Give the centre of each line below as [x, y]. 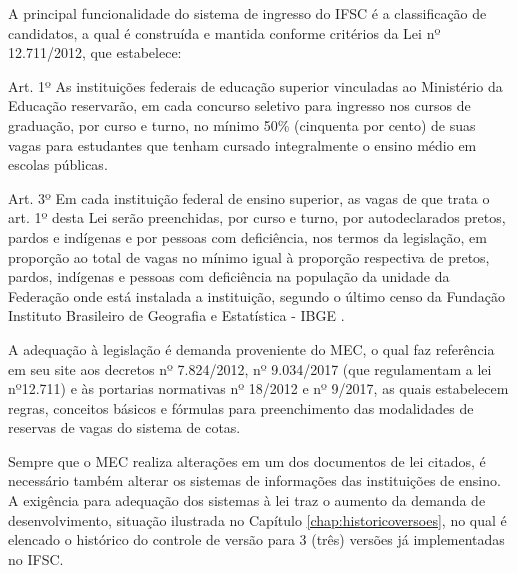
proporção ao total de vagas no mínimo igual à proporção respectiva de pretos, [249, 256]
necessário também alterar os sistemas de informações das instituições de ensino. [254, 480]
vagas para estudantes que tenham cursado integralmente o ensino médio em [242, 144]
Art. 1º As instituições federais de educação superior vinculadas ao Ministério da [255, 85]
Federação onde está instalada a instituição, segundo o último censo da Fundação [257, 295]
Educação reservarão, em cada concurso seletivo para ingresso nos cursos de [239, 105]
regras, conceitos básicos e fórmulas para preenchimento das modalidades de [241, 407]
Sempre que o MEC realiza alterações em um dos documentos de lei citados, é [247, 460]
